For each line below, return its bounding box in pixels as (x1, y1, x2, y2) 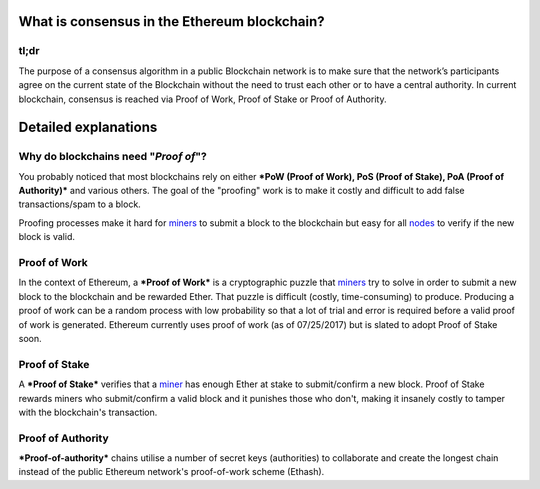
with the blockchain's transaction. (18, 406, 158, 418)
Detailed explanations (18, 119, 158, 136)
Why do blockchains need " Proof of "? (18, 150, 207, 164)
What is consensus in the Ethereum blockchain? (18, 13, 325, 30)
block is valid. (18, 231, 75, 243)
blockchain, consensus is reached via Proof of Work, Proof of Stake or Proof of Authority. (18, 93, 387, 105)
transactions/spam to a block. (18, 198, 142, 210)
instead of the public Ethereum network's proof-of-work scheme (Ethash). (18, 466, 325, 478)
